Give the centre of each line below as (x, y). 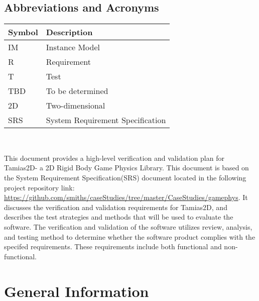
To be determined (77, 91)
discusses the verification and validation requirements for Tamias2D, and (116, 207)
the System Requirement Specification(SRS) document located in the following (125, 177)
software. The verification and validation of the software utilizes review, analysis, (128, 226)
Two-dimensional (76, 106)
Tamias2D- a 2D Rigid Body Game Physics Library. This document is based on (126, 168)
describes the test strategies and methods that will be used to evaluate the (119, 217)
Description (69, 32)
